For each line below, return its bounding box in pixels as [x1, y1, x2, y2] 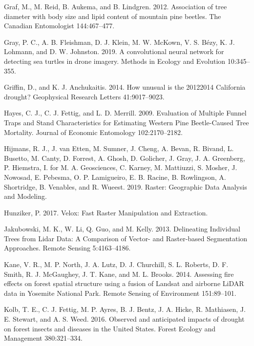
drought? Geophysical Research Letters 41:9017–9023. [4, 91, 165, 101]
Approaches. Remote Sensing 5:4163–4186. [4, 243, 131, 253]
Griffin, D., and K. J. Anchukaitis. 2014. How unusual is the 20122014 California [4, 82, 246, 92]
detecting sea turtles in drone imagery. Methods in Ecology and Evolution [4, 56, 226, 66]
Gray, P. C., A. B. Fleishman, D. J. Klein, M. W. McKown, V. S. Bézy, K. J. [4, 37, 235, 47]
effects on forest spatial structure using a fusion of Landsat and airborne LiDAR [4, 278, 244, 288]
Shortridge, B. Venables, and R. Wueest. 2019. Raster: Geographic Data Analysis [4, 181, 247, 192]
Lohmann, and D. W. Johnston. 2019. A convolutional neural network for [4, 46, 224, 57]
